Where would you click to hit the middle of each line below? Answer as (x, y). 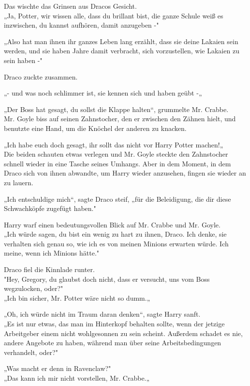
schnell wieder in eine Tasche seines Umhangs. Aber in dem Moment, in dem (118, 163)
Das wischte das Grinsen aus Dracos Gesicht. (70, 6)
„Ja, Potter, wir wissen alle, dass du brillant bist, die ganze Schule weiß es (114, 15)
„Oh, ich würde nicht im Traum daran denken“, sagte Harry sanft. (102, 314)
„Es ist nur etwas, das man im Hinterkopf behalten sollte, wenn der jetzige (114, 324)
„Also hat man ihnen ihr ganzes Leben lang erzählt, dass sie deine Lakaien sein (121, 41)
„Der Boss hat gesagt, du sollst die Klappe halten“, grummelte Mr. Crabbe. (116, 109)
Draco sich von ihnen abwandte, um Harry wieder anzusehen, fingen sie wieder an (125, 173)
